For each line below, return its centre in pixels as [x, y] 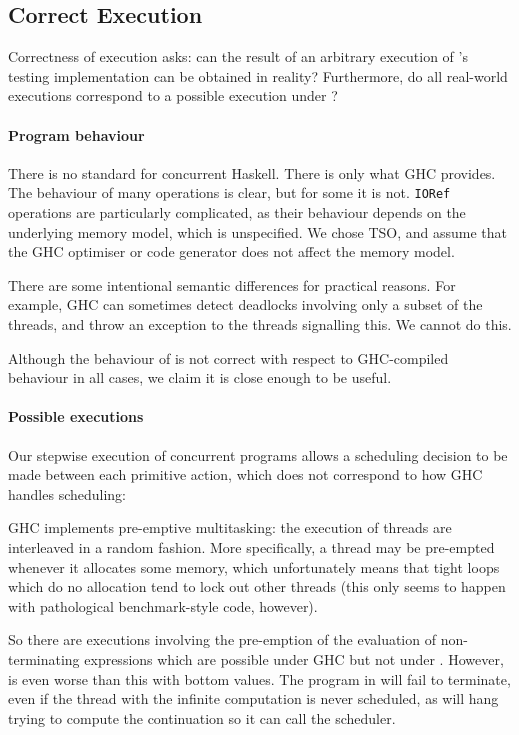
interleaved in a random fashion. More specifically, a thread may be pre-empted [251, 546]
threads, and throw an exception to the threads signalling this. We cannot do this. [260, 324]
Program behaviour [76, 134]
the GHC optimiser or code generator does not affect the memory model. [231, 251]
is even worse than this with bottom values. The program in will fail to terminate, [259, 678]
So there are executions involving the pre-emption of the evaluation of [222, 639]
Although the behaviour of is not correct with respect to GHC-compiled [228, 357]
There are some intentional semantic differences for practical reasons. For [232, 284]
